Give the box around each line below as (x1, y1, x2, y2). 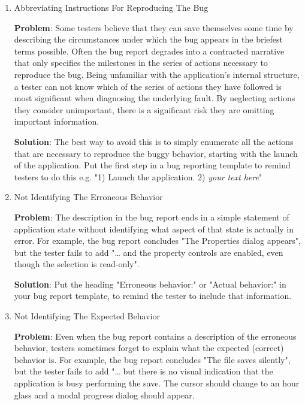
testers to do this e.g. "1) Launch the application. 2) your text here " (14, 170, 262, 183)
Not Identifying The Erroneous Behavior (14, 191, 163, 203)
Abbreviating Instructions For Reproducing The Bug (14, 1, 209, 13)
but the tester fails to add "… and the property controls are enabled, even (14, 246, 283, 258)
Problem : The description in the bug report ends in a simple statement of (14, 210, 289, 223)
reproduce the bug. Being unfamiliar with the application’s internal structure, (14, 68, 300, 80)
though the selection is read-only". (14, 258, 140, 270)
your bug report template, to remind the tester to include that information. (14, 289, 292, 302)
